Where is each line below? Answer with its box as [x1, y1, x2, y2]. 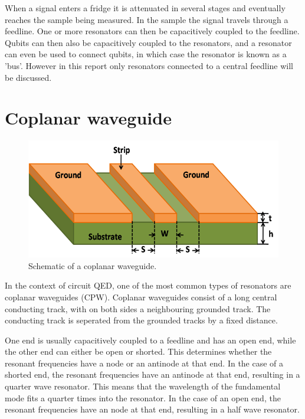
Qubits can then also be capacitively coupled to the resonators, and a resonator [5, 36, 292, 48]
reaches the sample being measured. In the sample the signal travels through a [5, 13, 288, 25]
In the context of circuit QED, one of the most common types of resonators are [5, 279, 291, 292]
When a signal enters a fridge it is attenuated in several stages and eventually [5, 2, 286, 14]
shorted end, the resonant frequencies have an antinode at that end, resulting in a [5, 368, 300, 381]
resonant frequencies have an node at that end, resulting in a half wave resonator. [5, 403, 300, 415]
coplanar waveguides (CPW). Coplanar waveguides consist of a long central [5, 290, 277, 303]
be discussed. [5, 71, 52, 83]
